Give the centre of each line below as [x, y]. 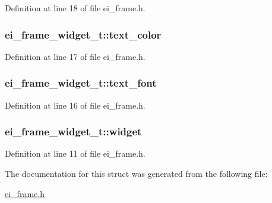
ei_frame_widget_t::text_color [83, 34]
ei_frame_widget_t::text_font [81, 83]
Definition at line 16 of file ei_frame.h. [75, 105]
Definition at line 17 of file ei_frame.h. [75, 56]
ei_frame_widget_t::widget [73, 131]
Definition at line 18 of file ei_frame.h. [75, 8]
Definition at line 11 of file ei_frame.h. [75, 153]
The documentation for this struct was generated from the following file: [136, 174]
